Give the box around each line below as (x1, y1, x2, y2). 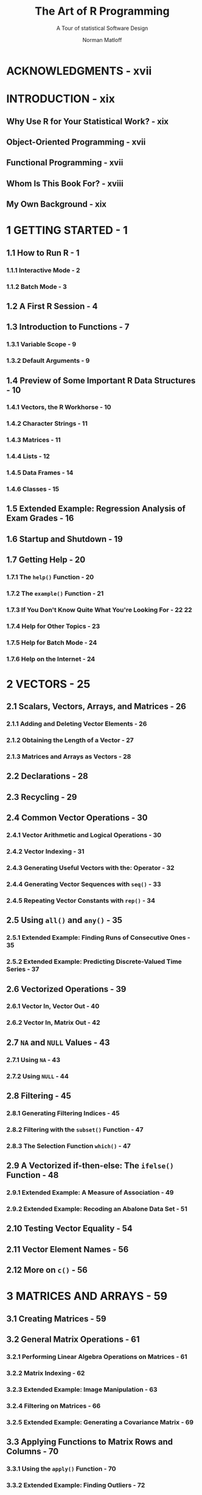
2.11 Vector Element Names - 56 (6, 1244, 129, 1254)
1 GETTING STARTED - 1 (6, 224, 128, 237)
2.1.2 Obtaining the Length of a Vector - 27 (6, 736, 134, 744)
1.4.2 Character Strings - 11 (6, 419, 88, 428)
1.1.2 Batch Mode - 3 (6, 282, 67, 291)
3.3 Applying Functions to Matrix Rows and (6, 1437, 173, 1447)
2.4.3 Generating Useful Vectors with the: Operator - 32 (6, 864, 175, 872)
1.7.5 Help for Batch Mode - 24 (6, 638, 97, 647)
